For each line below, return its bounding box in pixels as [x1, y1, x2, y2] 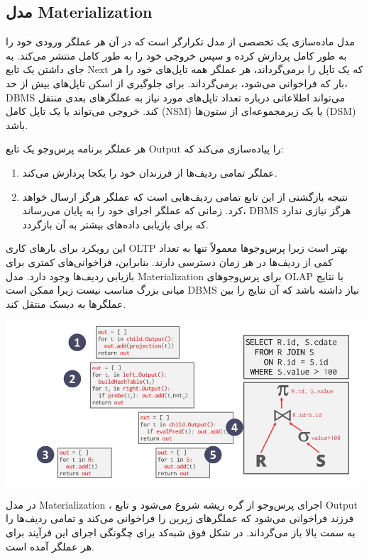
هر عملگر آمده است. [6, 538, 94, 553]
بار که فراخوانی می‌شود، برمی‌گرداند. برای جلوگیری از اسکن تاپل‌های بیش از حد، [6, 75, 348, 90]
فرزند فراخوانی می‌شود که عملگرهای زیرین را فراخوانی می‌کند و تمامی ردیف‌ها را [6, 511, 354, 526]
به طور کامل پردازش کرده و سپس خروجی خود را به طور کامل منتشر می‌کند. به [6, 48, 347, 62]
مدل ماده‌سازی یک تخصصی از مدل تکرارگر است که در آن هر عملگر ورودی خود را [6, 34, 355, 49]
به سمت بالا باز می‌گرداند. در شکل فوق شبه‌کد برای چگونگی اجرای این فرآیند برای [6, 525, 356, 540]
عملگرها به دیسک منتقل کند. [6, 296, 126, 311]
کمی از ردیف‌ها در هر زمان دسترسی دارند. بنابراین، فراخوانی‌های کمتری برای [6, 254, 333, 269]
